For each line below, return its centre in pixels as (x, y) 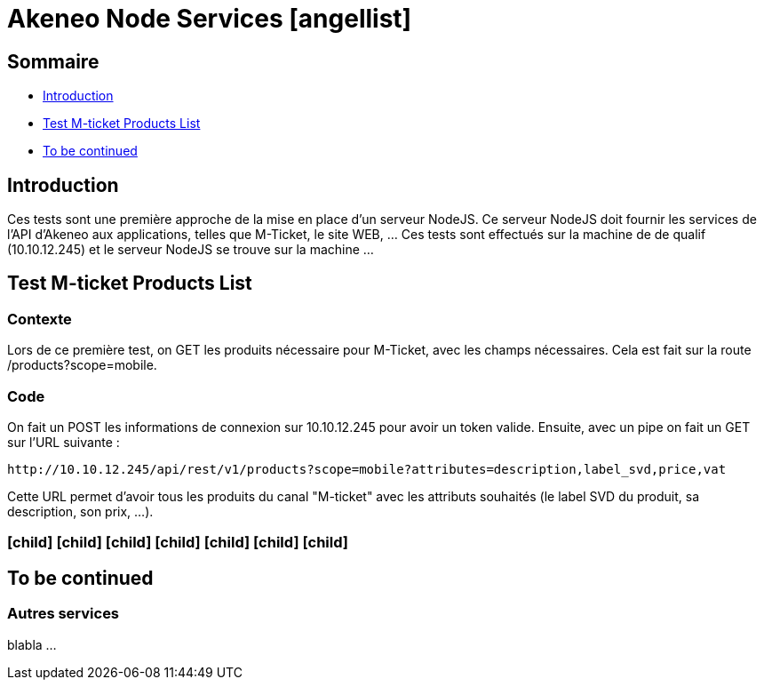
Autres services (64, 614)
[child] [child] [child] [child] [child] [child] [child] (178, 543)
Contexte (40, 319)
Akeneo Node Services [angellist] (210, 19)
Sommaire (53, 61)
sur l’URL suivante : (64, 442)
